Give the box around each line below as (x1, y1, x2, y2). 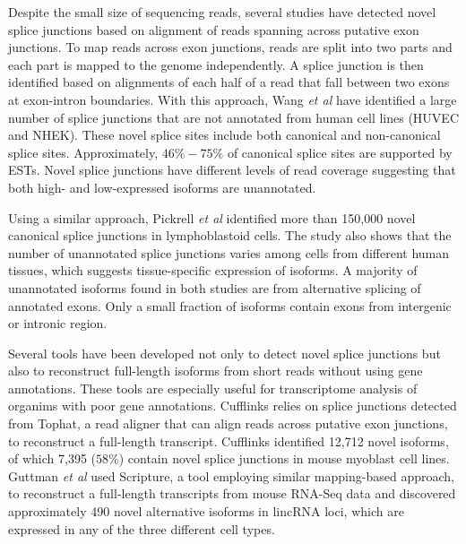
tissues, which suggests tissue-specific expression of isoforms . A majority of (8, 261, 418, 280)
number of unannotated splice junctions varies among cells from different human (8, 243, 450, 262)
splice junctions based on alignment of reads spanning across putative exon (8, 20, 419, 39)
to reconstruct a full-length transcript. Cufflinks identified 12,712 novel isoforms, (8, 431, 449, 450)
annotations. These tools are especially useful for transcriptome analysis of (8, 378, 418, 397)
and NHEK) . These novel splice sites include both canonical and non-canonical (8, 125, 441, 144)
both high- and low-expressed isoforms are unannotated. (8, 177, 316, 196)
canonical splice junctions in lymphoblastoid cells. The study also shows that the (8, 226, 452, 245)
